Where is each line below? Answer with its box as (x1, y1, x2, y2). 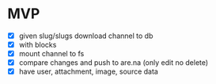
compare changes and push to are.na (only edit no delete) (18, 58, 209, 67)
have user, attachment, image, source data (18, 67, 159, 76)
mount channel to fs (18, 49, 85, 59)
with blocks (18, 40, 57, 49)
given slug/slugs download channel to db (18, 31, 153, 40)
